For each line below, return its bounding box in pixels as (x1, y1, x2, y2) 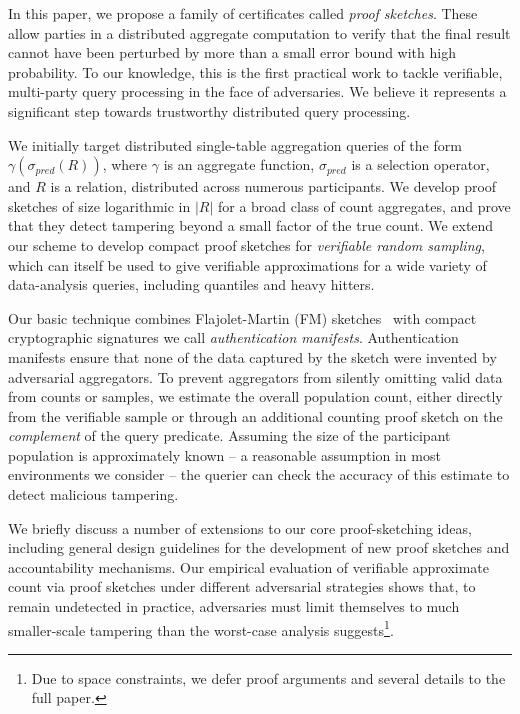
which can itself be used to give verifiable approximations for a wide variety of (8, 254, 487, 275)
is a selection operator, (351, 154, 490, 175)
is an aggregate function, (163, 154, 315, 175)
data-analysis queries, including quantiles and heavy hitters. (8, 274, 375, 295)
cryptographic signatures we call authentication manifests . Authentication (8, 327, 459, 348)
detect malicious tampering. (8, 484, 179, 505)
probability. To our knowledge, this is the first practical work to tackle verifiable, (8, 61, 503, 82)
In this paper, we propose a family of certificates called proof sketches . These (8, 3, 478, 23)
